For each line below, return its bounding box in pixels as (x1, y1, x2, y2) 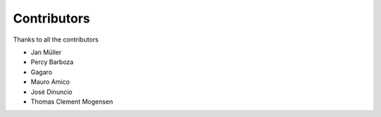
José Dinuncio (30, 87, 73, 96)
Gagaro (30, 68, 53, 76)
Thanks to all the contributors (13, 35, 99, 44)
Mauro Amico (30, 78, 70, 86)
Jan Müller (30, 48, 62, 56)
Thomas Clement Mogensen (30, 97, 114, 106)
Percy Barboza (30, 58, 74, 66)
